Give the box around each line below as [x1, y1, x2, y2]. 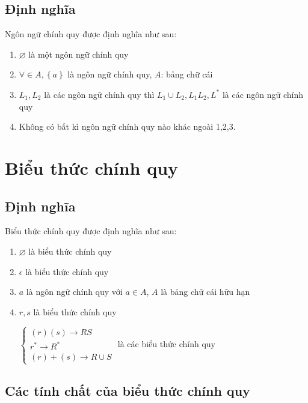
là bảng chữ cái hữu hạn [161, 285, 250, 298]
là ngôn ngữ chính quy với [26, 285, 123, 298]
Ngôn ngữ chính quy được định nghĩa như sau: [5, 28, 177, 40]
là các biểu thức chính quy [117, 338, 215, 350]
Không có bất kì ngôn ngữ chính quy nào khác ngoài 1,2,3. [19, 120, 236, 133]
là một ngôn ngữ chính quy [28, 47, 129, 60]
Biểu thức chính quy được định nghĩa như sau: [5, 225, 177, 237]
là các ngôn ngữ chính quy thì [44, 88, 155, 100]
